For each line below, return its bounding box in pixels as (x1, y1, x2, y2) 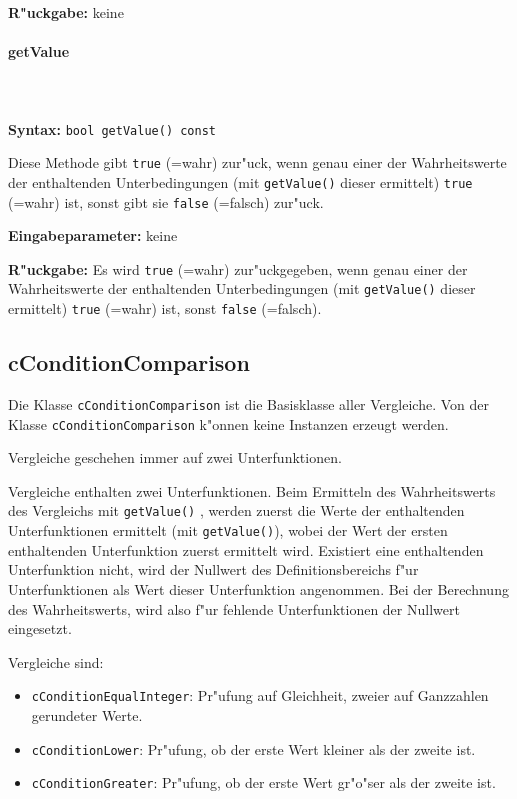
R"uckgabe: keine (8, 2, 124, 22)
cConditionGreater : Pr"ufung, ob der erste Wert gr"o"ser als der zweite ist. (31, 772, 496, 793)
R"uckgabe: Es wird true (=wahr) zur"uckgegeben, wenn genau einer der (8, 258, 468, 279)
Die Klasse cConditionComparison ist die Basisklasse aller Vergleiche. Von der (8, 393, 489, 414)
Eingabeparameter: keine (8, 225, 178, 246)
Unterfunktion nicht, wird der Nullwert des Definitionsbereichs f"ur (8, 559, 419, 580)
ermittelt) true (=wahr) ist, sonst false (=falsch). (8, 298, 322, 319)
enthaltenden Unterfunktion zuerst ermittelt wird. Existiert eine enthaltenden (8, 539, 484, 560)
